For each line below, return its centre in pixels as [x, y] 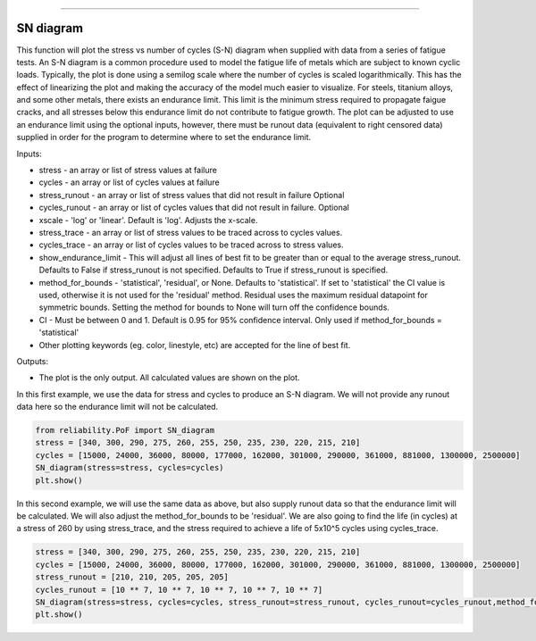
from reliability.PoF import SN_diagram [125, 430]
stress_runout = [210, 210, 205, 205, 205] [132, 577]
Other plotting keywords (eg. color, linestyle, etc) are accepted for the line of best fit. [195, 345]
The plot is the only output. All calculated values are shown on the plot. [169, 378]
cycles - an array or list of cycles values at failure [130, 182]
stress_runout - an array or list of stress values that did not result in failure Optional [192, 195]
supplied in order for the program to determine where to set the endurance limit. [164, 137]
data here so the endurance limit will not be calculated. [117, 407]
